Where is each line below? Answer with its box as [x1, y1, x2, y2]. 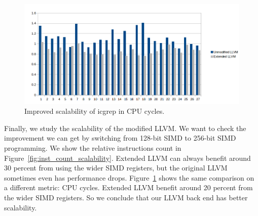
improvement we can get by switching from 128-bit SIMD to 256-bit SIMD [4, 133, 236, 143]
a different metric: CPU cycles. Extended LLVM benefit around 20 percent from [4, 182, 253, 193]
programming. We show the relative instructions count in [4, 143, 181, 153]
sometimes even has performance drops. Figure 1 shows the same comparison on [4, 172, 254, 183]
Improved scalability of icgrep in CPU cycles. [24, 106, 165, 116]
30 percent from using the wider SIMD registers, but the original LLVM [4, 162, 228, 173]
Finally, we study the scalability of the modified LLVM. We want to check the [4, 122, 246, 133]
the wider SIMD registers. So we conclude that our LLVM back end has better [4, 192, 248, 202]
